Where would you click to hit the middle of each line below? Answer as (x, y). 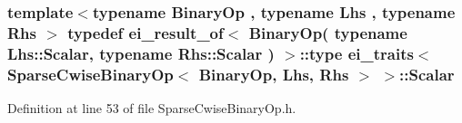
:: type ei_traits (357, 53)
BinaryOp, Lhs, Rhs (274, 74)
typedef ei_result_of (146, 32)
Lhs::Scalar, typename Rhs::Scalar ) (141, 53)
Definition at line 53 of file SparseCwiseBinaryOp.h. (152, 107)
